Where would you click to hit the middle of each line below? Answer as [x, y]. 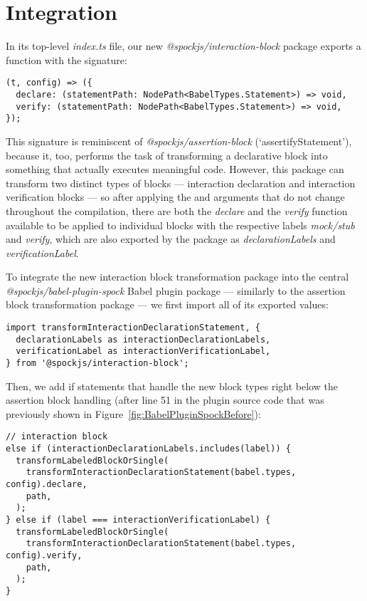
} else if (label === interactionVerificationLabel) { [138, 520]
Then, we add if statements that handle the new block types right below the [172, 386]
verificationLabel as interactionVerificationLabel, [143, 351]
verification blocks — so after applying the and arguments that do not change [175, 197]
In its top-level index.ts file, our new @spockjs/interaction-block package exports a [183, 46]
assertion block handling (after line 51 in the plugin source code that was [165, 400]
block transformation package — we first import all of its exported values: [167, 304]
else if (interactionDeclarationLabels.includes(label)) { [148, 449]
